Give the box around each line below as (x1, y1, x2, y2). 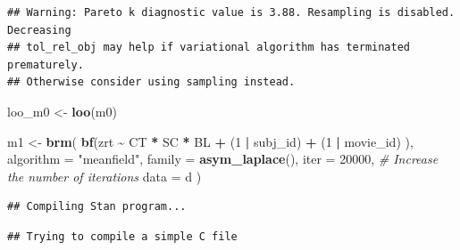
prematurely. (7, 58, 84, 71)
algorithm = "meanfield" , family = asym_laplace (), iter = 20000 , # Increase (7, 149, 439, 168)
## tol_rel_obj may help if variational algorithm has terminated (7, 41, 411, 54)
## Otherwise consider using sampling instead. (7, 76, 296, 89)
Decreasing (7, 23, 71, 36)
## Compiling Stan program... (7, 200, 187, 214)
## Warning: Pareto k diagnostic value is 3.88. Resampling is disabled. (7, 6, 456, 19)
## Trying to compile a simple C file (7, 230, 238, 243)
